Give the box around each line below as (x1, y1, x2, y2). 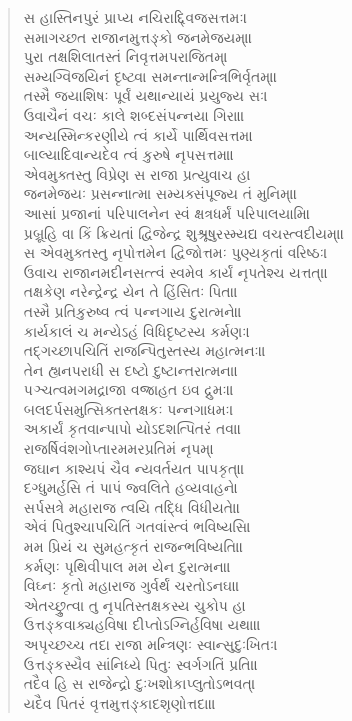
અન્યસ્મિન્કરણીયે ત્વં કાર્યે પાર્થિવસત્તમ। (23, 124, 253, 145)
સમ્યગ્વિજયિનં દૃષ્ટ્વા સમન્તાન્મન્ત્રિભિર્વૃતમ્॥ (23, 65, 278, 86)
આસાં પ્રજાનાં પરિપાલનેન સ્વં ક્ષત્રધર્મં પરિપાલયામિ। (23, 202, 311, 223)
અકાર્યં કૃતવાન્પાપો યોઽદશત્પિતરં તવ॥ (23, 418, 242, 439)
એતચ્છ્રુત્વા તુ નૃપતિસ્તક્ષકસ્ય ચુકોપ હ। (23, 594, 247, 615)
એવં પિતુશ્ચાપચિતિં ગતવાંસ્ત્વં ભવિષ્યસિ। (23, 516, 251, 537)
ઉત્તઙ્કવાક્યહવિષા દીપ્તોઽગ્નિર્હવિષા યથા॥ (23, 614, 261, 635)
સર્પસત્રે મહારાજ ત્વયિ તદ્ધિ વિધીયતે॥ (23, 496, 241, 517)
